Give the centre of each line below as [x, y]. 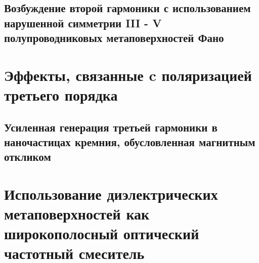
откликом [28, 157]
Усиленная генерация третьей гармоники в [111, 127]
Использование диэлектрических [111, 193]
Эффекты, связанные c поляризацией [128, 75]
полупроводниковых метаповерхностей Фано [114, 38]
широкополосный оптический [102, 233]
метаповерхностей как [77, 214]
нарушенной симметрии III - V [83, 23]
